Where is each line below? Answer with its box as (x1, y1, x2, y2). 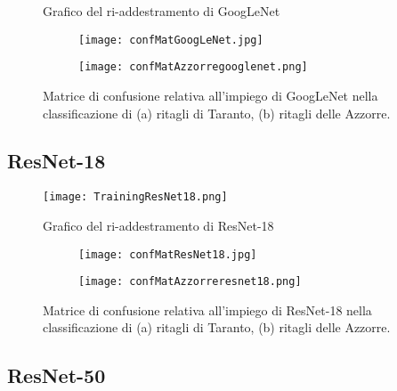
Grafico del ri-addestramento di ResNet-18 (43, 216, 274, 234)
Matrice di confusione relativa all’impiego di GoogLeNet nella (43, 86, 378, 104)
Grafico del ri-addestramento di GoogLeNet (43, 2, 280, 20)
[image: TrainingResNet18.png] (43, 191, 228, 204)
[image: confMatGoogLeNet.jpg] (78, 33, 263, 46)
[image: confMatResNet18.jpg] (78, 248, 257, 261)
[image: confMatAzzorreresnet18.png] (78, 275, 302, 289)
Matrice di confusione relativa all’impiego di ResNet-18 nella (43, 300, 372, 319)
